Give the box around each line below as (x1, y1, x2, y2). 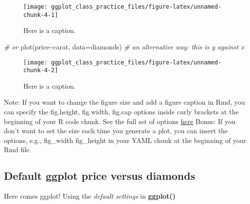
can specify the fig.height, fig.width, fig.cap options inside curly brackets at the (4, 107, 239, 116)
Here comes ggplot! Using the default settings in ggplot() (4, 191, 176, 201)
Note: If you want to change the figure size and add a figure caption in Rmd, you (4, 97, 245, 107)
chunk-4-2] (23, 67, 58, 74)
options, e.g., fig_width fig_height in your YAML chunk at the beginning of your (4, 135, 246, 145)
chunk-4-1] (23, 11, 58, 18)
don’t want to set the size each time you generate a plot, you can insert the (4, 126, 228, 136)
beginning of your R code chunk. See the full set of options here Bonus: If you (4, 116, 235, 126)
